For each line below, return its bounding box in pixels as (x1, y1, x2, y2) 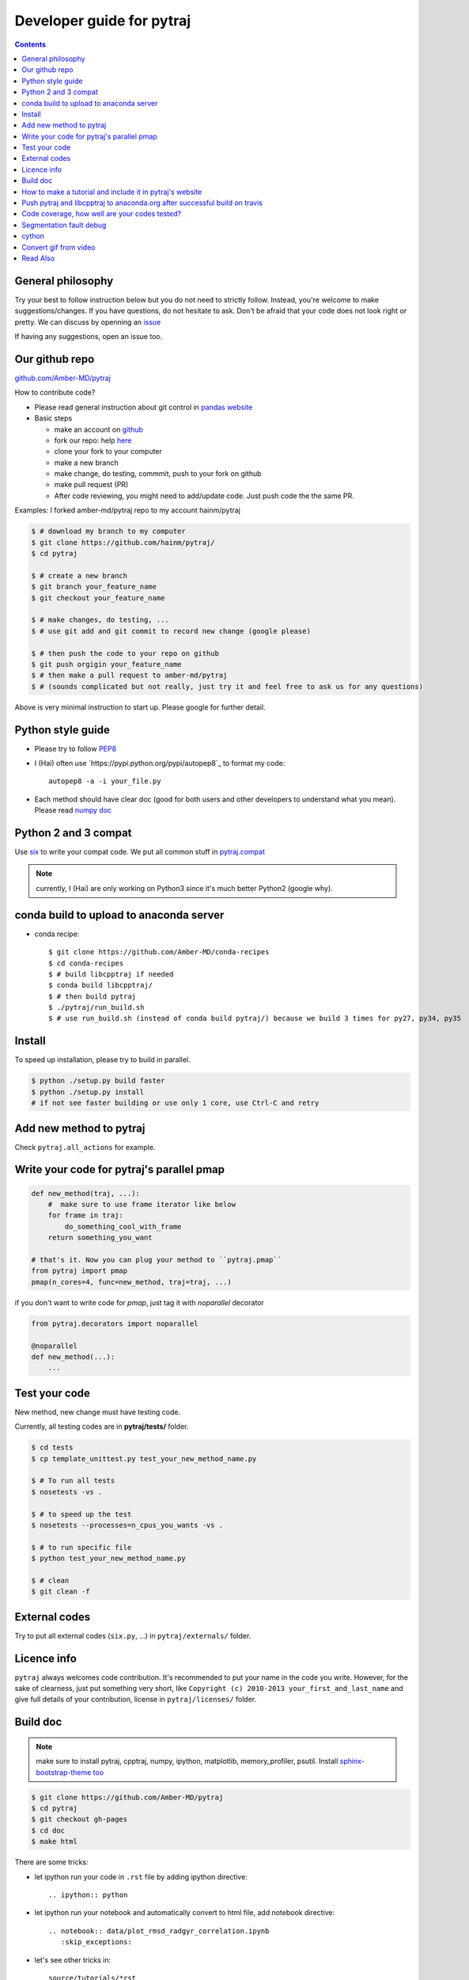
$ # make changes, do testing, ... (31, 615, 169, 625)
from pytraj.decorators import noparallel (31, 1319, 199, 1328)
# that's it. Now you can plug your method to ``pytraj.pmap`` (31, 1255, 282, 1264)
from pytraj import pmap (31, 1266, 128, 1275)
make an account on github (54, 425, 144, 434)
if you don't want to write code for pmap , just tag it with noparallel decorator (14, 1297, 264, 1307)
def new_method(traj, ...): (31, 1189, 140, 1198)
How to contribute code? (14, 388, 96, 398)
